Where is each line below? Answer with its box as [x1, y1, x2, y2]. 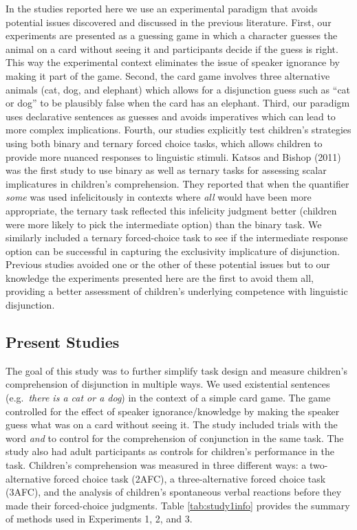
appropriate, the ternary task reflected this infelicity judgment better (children [6, 203, 337, 217]
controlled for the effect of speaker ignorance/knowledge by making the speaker [6, 404, 340, 418]
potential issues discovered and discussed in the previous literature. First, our [6, 14, 332, 29]
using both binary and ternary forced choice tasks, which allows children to [6, 135, 323, 150]
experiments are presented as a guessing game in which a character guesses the [6, 28, 338, 43]
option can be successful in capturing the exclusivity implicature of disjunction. [6, 243, 340, 258]
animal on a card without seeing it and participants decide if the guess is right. [6, 41, 338, 56]
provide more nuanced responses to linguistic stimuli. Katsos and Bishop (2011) [6, 149, 341, 164]
